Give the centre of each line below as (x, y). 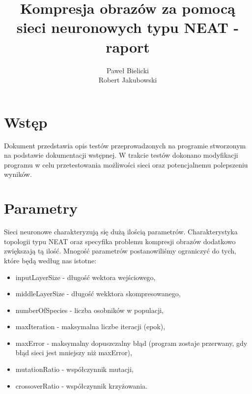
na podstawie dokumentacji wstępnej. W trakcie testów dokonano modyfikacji (121, 155)
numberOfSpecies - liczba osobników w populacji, (90, 310)
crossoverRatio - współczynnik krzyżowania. (81, 385)
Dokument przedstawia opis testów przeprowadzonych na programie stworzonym (125, 145)
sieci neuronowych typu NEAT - (128, 27)
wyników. (18, 174)
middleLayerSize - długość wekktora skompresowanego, (98, 294)
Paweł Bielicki (128, 70)
